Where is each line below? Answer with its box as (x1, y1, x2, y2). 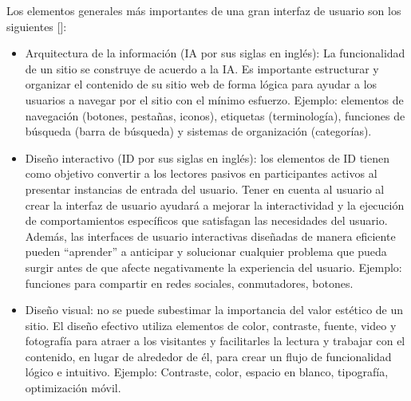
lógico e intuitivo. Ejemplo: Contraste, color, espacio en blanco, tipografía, (25, 364, 389, 380)
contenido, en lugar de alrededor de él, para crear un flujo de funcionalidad (25, 348, 392, 364)
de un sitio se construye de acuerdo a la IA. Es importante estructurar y (25, 60, 379, 77)
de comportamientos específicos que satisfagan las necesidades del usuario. (25, 212, 388, 229)
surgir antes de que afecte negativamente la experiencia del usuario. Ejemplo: (25, 258, 402, 275)
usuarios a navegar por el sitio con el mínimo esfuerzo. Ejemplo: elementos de (25, 91, 404, 108)
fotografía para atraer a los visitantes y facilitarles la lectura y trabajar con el (25, 332, 405, 349)
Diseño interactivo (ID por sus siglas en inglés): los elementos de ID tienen (25, 149, 390, 166)
